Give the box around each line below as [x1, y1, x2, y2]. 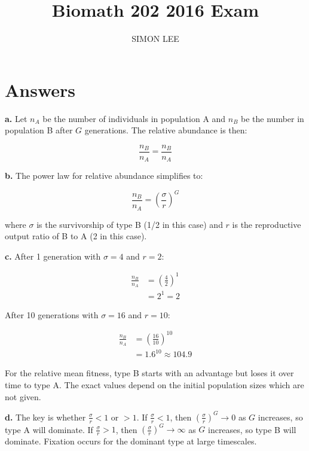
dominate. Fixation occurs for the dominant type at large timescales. [5, 435, 257, 447]
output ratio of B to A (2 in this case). [5, 230, 147, 242]
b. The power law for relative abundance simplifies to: [5, 169, 203, 182]
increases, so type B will [207, 423, 296, 435]
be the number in [241, 112, 304, 124]
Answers [5, 77, 76, 102]
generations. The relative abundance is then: [84, 124, 247, 136]
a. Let [5, 112, 27, 124]
